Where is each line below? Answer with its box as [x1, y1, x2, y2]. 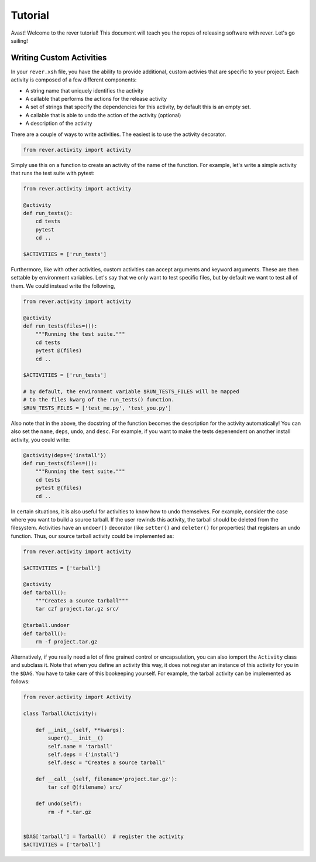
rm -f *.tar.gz [47, 809, 92, 815]
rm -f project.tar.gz [35, 639, 98, 645]
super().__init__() [47, 735, 104, 741]
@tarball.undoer [23, 622, 70, 629]
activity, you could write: [11, 436, 70, 443]
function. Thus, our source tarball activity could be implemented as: [11, 532, 174, 539]
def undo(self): [35, 800, 82, 807]
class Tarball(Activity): [23, 710, 98, 717]
